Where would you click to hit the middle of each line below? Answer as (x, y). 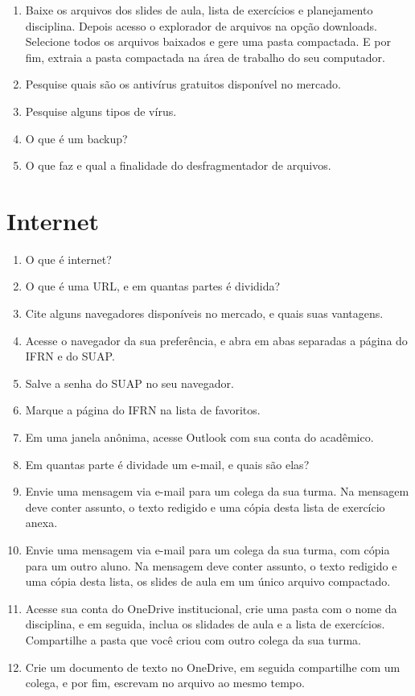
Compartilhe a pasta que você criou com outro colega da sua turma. (193, 639)
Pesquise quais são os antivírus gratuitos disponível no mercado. (183, 84)
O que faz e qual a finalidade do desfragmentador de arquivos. (178, 165)
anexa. (41, 523)
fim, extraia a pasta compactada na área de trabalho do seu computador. (205, 57)
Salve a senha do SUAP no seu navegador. (129, 383)
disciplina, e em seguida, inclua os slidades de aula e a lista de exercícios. (205, 624)
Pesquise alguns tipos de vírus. (101, 111)
